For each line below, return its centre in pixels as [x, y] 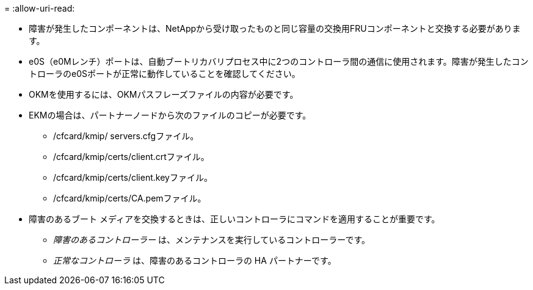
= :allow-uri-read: [40, 8]
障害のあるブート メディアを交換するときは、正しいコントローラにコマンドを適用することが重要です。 [234, 219]
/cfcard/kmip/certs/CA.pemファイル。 [130, 198]
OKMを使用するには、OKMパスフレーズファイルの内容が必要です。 [164, 94]
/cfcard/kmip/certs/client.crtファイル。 [131, 157]
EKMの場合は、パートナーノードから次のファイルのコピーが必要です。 [170, 115]
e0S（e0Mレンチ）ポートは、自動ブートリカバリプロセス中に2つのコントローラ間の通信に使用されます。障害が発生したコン [279, 61]
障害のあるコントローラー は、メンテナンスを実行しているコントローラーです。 [212, 240]
